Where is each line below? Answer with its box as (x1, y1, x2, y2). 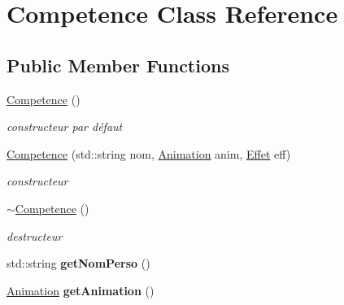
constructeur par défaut (7, 118, 123, 135)
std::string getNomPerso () (7, 255, 150, 272)
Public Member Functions (7, 52, 229, 77)
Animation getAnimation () (7, 281, 155, 298)
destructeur (7, 227, 63, 244)
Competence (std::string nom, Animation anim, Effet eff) (7, 145, 291, 162)
